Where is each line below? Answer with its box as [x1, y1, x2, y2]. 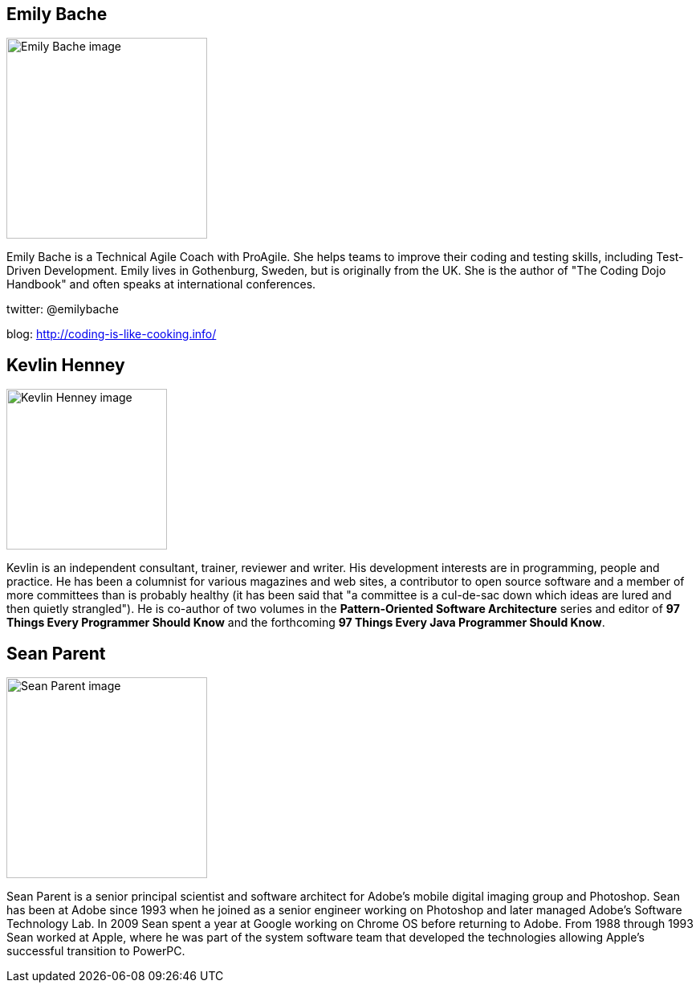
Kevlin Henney [6, 354, 125, 375]
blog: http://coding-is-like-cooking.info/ [6, 327, 217, 341]
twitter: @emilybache [6, 302, 119, 317]
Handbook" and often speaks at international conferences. [6, 277, 316, 292]
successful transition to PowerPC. [6, 944, 185, 958]
